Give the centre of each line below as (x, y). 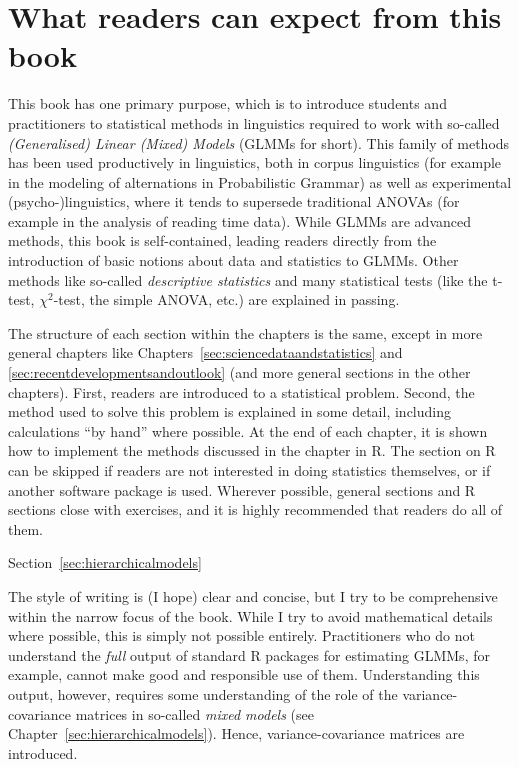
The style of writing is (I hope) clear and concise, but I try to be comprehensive (253, 595)
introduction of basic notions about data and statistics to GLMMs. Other (233, 260)
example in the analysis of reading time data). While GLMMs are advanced (239, 220)
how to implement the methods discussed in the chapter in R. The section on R (252, 450)
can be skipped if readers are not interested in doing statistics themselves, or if (249, 470)
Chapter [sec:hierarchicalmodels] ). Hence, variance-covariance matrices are (236, 733)
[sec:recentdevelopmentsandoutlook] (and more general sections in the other (239, 372)
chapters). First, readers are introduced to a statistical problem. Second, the (241, 391)
